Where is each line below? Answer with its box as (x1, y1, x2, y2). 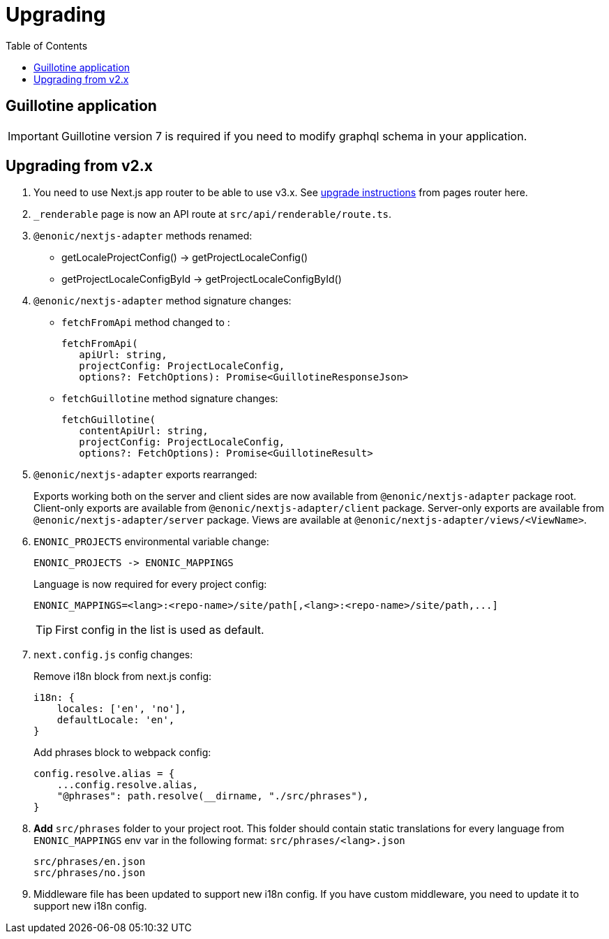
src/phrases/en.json (33, 856, 146, 868)
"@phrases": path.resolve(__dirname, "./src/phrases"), (57, 790, 369, 802)
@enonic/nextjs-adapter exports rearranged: (33, 468, 257, 481)
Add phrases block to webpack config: (33, 746, 211, 759)
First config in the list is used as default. (55, 623, 264, 637)
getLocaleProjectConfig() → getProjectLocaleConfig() (61, 251, 308, 264)
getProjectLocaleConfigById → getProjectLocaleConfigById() (61, 273, 342, 286)
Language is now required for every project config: (33, 578, 267, 591)
